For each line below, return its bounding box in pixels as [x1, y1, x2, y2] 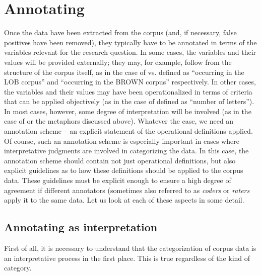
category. [4, 262, 32, 273]
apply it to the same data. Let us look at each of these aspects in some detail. [4, 195, 244, 205]
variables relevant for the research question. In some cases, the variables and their [4, 47, 256, 57]
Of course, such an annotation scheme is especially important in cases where [4, 135, 239, 146]
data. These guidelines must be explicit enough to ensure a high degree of [4, 175, 231, 186]
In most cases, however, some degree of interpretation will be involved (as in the [4, 106, 251, 116]
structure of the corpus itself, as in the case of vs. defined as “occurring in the [4, 66, 244, 77]
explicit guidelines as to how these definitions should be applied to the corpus [4, 165, 243, 175]
